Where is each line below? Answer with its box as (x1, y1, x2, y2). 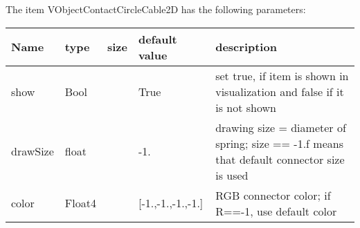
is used (215, 167, 249, 183)
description (215, 39, 277, 55)
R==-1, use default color (215, 202, 337, 219)
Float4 (64, 195, 96, 211)
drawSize (11, 143, 54, 160)
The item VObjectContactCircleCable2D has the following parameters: (6, 2, 306, 16)
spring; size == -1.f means (215, 135, 343, 151)
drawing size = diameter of (215, 119, 346, 135)
